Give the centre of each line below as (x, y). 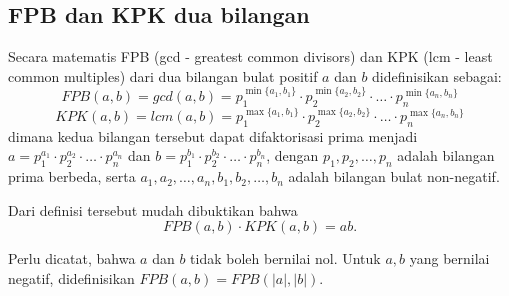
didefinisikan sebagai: (437, 75)
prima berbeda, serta (72, 176)
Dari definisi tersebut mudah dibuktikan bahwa (153, 209)
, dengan (292, 155)
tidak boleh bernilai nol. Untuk (285, 258)
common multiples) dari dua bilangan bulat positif (163, 75)
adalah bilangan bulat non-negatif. (394, 176)
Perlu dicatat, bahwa (72, 258)
